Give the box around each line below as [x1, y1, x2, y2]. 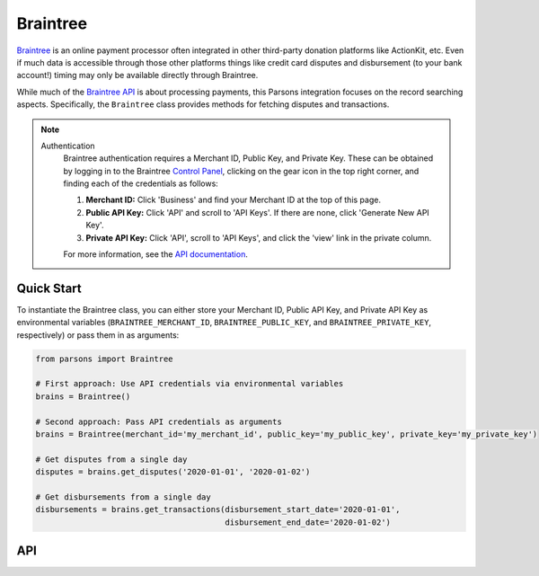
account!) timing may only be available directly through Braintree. [16, 70, 259, 81]
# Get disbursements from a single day [35, 492, 211, 502]
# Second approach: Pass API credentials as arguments [35, 416, 282, 427]
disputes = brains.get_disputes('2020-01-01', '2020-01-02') [35, 467, 311, 477]
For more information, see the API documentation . [63, 249, 249, 260]
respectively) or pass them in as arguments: [16, 329, 180, 341]
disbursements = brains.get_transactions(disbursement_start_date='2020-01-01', [35, 504, 401, 515]
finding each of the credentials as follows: [63, 178, 219, 189]
